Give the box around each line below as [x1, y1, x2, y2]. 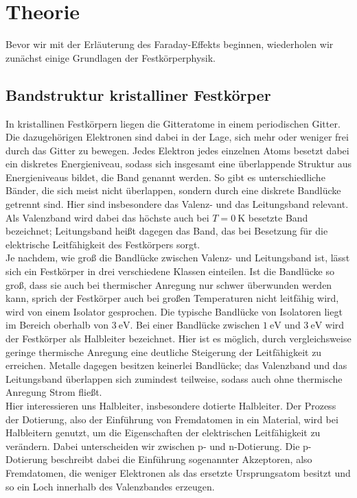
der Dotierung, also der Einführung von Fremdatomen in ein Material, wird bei [5, 412, 338, 426]
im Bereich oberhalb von [5, 318, 108, 332]
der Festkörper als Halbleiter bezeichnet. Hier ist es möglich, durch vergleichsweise [5, 331, 352, 346]
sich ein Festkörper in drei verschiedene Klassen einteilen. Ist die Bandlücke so [5, 264, 334, 278]
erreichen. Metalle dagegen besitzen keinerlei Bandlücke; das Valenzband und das [5, 358, 347, 372]
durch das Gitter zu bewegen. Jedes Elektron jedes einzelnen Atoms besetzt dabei [5, 143, 349, 157]
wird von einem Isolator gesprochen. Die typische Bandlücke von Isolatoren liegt [5, 304, 343, 318]
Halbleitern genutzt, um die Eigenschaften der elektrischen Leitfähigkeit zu [5, 425, 321, 440]
